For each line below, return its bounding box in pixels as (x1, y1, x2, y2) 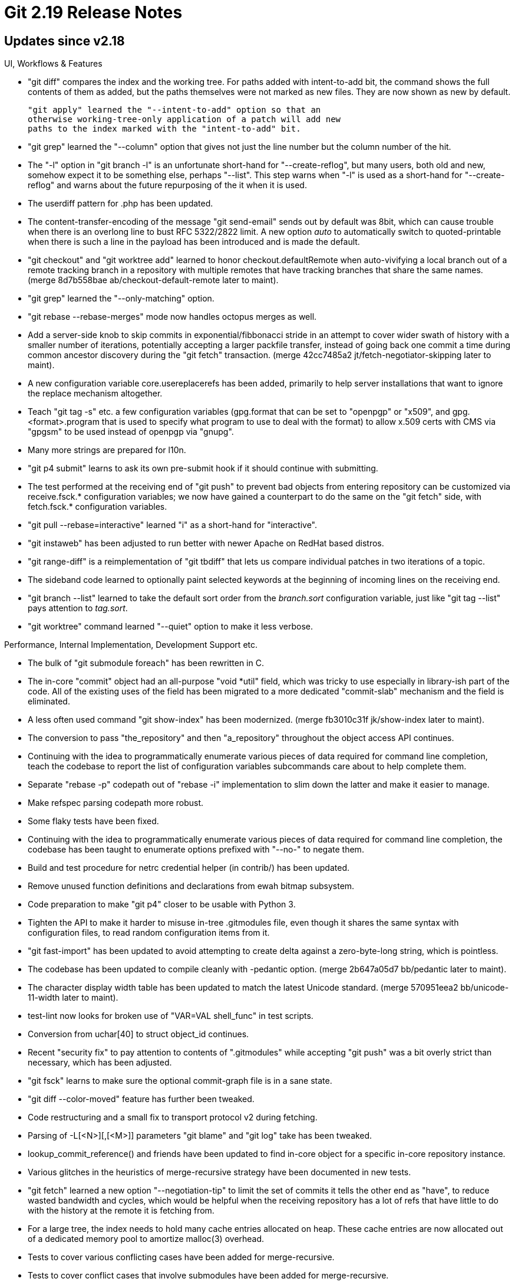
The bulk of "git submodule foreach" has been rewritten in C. (28, 658, 264, 668)
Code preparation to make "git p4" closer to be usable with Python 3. (28, 899, 296, 910)
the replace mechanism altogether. (28, 388, 163, 399)
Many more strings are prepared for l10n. (28, 445, 186, 455)
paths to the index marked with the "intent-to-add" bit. (28, 124, 301, 134)
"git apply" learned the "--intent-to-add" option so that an (28, 105, 321, 115)
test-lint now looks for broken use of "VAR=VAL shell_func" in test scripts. (28, 1011, 313, 1021)
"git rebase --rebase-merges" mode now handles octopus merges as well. (28, 312, 317, 322)
